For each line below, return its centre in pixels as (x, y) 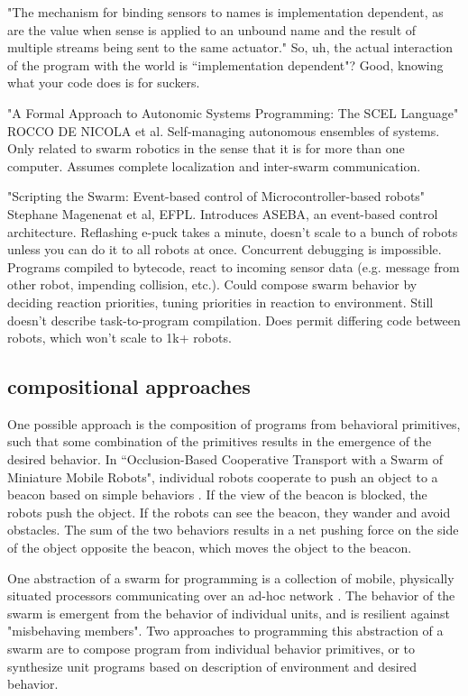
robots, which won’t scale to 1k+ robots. (119, 338)
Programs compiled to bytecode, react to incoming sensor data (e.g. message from (234, 266)
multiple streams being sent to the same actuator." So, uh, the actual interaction (230, 47)
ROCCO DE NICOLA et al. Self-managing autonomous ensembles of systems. (224, 130)
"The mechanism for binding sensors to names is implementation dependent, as (225, 12)
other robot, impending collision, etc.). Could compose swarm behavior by (212, 284)
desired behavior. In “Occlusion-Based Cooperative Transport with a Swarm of (225, 459)
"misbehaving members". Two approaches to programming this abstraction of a (225, 631)
